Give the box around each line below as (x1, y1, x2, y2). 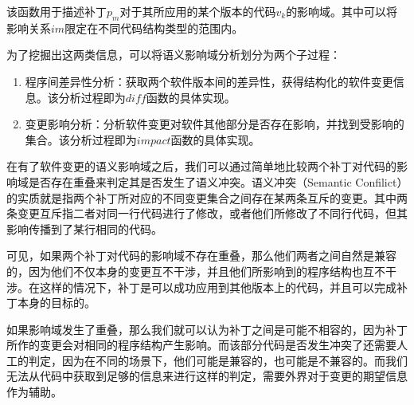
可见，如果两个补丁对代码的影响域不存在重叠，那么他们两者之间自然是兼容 (6, 247, 396, 264)
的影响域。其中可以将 (286, 3, 398, 19)
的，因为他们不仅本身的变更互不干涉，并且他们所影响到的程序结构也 (6, 262, 363, 279)
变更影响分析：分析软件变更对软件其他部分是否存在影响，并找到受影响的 (25, 116, 404, 132)
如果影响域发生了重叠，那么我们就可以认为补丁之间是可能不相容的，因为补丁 (6, 320, 408, 337)
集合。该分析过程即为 (25, 131, 137, 147)
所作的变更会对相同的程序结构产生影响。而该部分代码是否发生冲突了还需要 (6, 336, 396, 353)
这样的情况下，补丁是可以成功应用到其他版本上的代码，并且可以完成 (39, 278, 396, 295)
